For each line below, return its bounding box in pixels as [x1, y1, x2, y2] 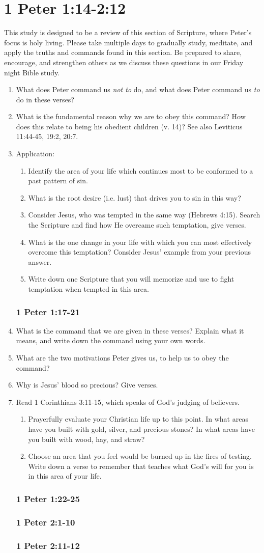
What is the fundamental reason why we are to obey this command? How [16, 111, 246, 122]
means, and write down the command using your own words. [16, 335, 206, 346]
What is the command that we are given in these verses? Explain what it [16, 325, 244, 336]
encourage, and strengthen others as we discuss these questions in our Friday [4, 57, 244, 67]
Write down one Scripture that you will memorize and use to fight [28, 273, 234, 284]
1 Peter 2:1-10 [16, 515, 75, 528]
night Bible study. [4, 67, 60, 77]
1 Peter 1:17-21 [16, 305, 80, 318]
